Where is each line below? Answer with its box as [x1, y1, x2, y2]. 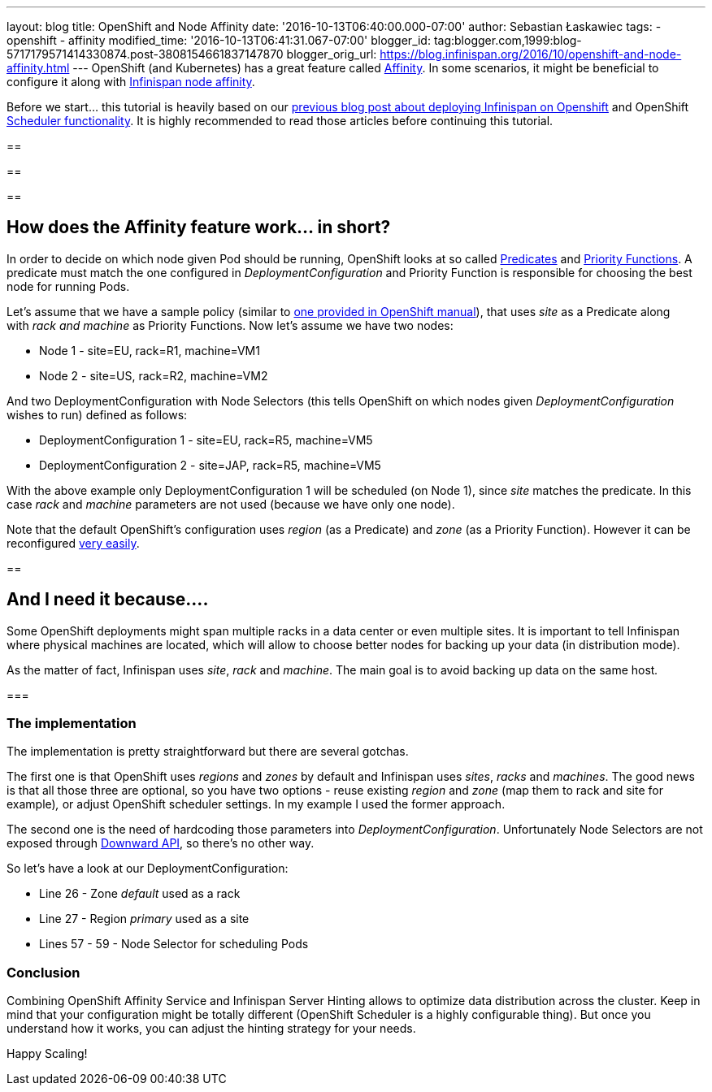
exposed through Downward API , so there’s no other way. [7, 836, 315, 851]
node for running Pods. [7, 279, 130, 293]
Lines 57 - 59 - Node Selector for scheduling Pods [39, 937, 309, 951]
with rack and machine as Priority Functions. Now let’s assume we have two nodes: [7, 318, 454, 332]
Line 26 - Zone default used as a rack [39, 886, 241, 901]
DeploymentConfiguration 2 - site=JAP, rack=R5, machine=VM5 [39, 457, 381, 472]
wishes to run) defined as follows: [7, 407, 188, 422]
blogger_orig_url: [286, 47, 377, 61]
